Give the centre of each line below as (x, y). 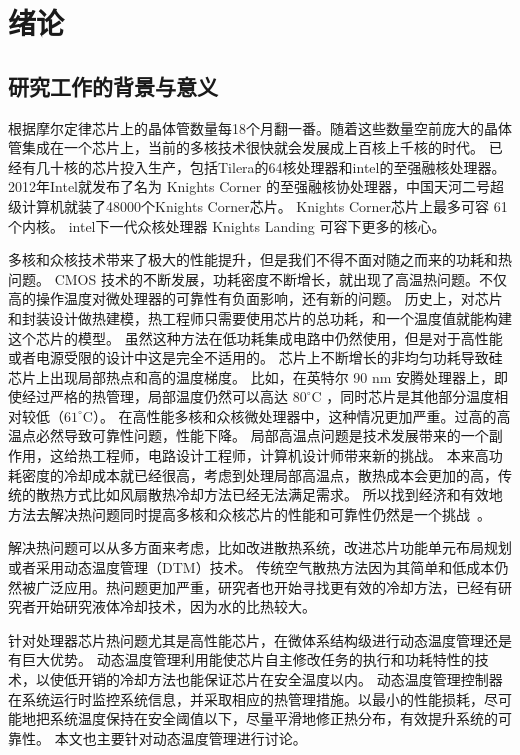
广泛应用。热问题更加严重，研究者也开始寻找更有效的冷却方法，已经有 (266, 586)
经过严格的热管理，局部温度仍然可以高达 (154, 396)
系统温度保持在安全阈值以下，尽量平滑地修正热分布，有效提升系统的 (273, 718)
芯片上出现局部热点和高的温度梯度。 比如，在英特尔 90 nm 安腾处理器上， (251, 376)
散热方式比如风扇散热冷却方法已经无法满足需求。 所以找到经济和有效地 (269, 494)
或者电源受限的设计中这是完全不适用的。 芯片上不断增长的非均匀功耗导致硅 (255, 357)
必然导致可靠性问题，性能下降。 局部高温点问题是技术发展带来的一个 (262, 435)
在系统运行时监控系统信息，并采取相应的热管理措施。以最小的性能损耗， (246, 698)
